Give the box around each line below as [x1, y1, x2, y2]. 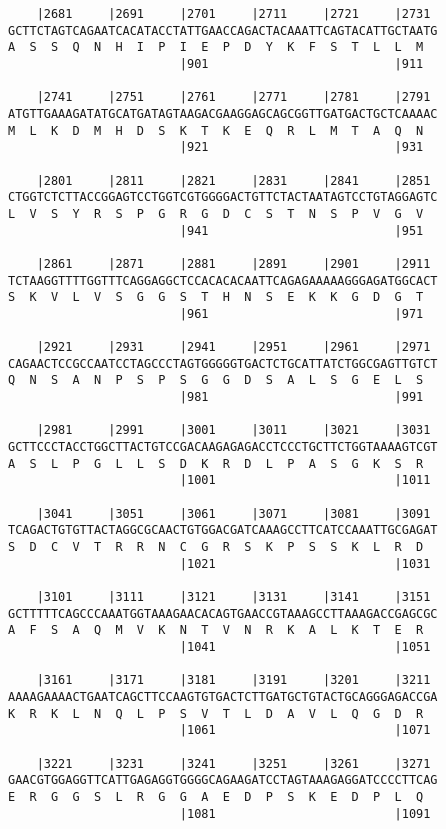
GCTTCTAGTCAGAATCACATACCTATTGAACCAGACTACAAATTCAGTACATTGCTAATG [8, 23, 438, 38]
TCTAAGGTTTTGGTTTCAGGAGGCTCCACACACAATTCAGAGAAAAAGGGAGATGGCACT [8, 273, 438, 288]
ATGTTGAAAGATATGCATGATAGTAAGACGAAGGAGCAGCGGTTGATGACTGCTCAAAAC [8, 106, 438, 121]
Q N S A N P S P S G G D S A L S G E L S [8, 373, 424, 388]
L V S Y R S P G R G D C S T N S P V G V [8, 206, 424, 221]
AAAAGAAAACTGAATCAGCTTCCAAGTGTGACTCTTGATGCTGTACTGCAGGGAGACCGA [8, 689, 438, 704]
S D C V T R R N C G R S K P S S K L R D [8, 540, 424, 554]
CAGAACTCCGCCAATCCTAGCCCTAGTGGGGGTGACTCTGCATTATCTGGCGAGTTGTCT [8, 356, 438, 371]
